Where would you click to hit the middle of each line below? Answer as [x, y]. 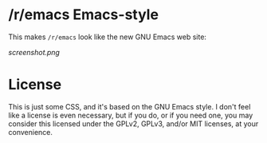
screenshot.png [34, 52]
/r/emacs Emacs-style [84, 15]
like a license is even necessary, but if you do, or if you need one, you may [131, 115]
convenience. [31, 132]
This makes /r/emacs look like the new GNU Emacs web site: [108, 37]
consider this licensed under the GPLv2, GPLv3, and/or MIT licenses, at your [133, 123]
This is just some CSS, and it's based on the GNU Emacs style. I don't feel [130, 106]
